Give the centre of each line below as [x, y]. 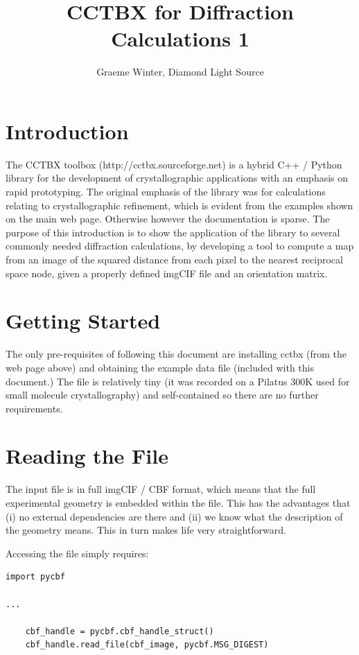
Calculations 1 [180, 38]
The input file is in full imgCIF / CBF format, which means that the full [161, 489]
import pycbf [35, 577]
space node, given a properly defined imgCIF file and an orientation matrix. [167, 273]
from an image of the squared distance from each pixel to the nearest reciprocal [174, 259]
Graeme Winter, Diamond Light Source [180, 72]
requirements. [34, 408]
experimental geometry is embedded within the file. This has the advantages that [178, 503]
